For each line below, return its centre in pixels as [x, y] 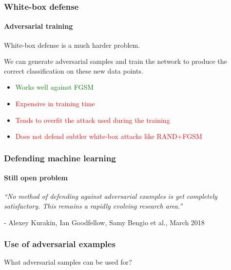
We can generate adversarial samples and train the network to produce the [115, 61]
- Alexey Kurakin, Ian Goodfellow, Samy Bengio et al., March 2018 [104, 222]
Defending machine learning [60, 158]
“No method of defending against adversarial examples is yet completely [111, 196]
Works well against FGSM [55, 87]
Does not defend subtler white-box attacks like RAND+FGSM [109, 136]
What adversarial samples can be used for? [68, 262]
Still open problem [36, 178]
